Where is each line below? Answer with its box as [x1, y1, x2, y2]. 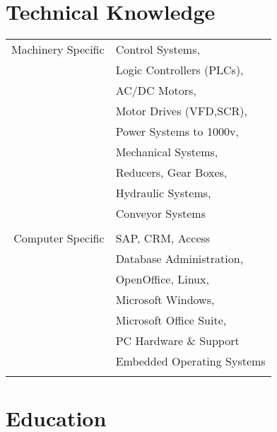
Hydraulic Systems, [115, 184, 211, 201]
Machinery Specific [11, 40, 105, 57]
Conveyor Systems [115, 204, 206, 221]
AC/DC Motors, [115, 81, 196, 98]
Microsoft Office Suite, [115, 311, 227, 328]
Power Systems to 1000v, [115, 122, 239, 139]
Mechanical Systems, [115, 143, 218, 160]
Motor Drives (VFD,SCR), [115, 102, 248, 119]
